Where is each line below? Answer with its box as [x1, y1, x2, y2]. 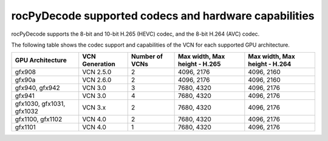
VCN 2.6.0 [82, 76, 112, 84]
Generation [82, 60, 115, 68]
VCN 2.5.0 [82, 68, 112, 76]
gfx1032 [15, 107, 39, 116]
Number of [131, 52, 163, 61]
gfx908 [15, 68, 36, 76]
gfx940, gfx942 [15, 84, 60, 92]
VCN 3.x [82, 103, 106, 112]
